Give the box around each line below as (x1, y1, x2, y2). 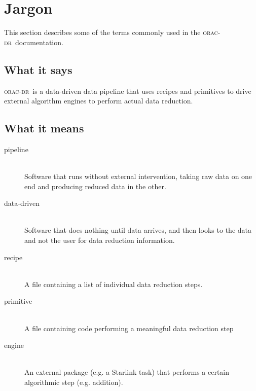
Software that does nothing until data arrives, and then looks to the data (24, 225, 251, 235)
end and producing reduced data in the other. (24, 181, 166, 191)
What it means (4, 120, 84, 136)
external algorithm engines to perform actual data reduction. (4, 95, 193, 106)
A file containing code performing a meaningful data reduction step (24, 323, 234, 333)
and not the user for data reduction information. (24, 235, 175, 245)
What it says (4, 61, 72, 77)
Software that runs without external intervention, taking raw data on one (24, 171, 252, 182)
